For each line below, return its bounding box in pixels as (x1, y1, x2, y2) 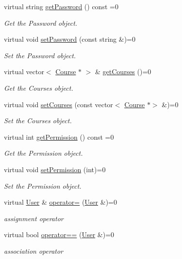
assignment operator (4, 213, 64, 223)
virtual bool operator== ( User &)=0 (4, 229, 115, 240)
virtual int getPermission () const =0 (4, 131, 114, 142)
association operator (4, 245, 64, 256)
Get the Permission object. (4, 148, 83, 158)
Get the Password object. (4, 17, 78, 28)
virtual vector (4, 66, 44, 77)
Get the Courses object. (4, 82, 73, 93)
